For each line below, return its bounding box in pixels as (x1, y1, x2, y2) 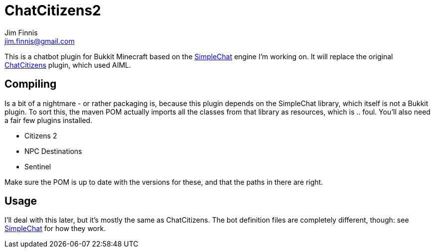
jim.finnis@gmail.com (4, 36, 75, 45)
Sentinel (24, 162, 51, 171)
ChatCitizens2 (4, 2, 101, 19)
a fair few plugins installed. (4, 116, 93, 125)
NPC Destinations (24, 146, 82, 155)
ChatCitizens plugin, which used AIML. (4, 60, 131, 69)
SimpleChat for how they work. (4, 224, 106, 233)
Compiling (4, 78, 57, 91)
